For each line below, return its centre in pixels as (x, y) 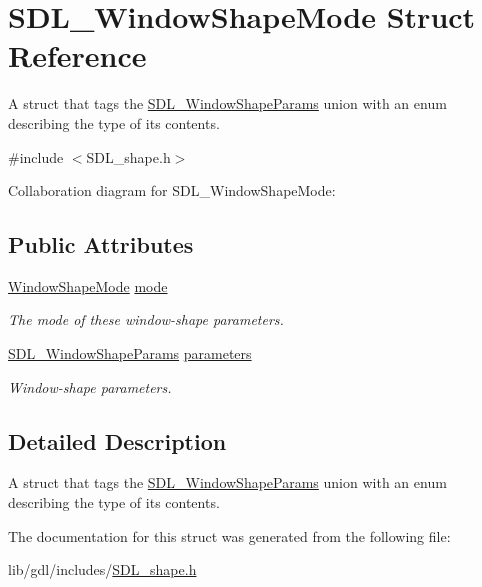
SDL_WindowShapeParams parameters (130, 353)
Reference (77, 55)
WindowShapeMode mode (88, 285)
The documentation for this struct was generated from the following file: (229, 535)
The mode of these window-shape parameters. (146, 319)
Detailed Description (117, 440)
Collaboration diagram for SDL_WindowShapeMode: (172, 190)
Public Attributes (101, 244)
